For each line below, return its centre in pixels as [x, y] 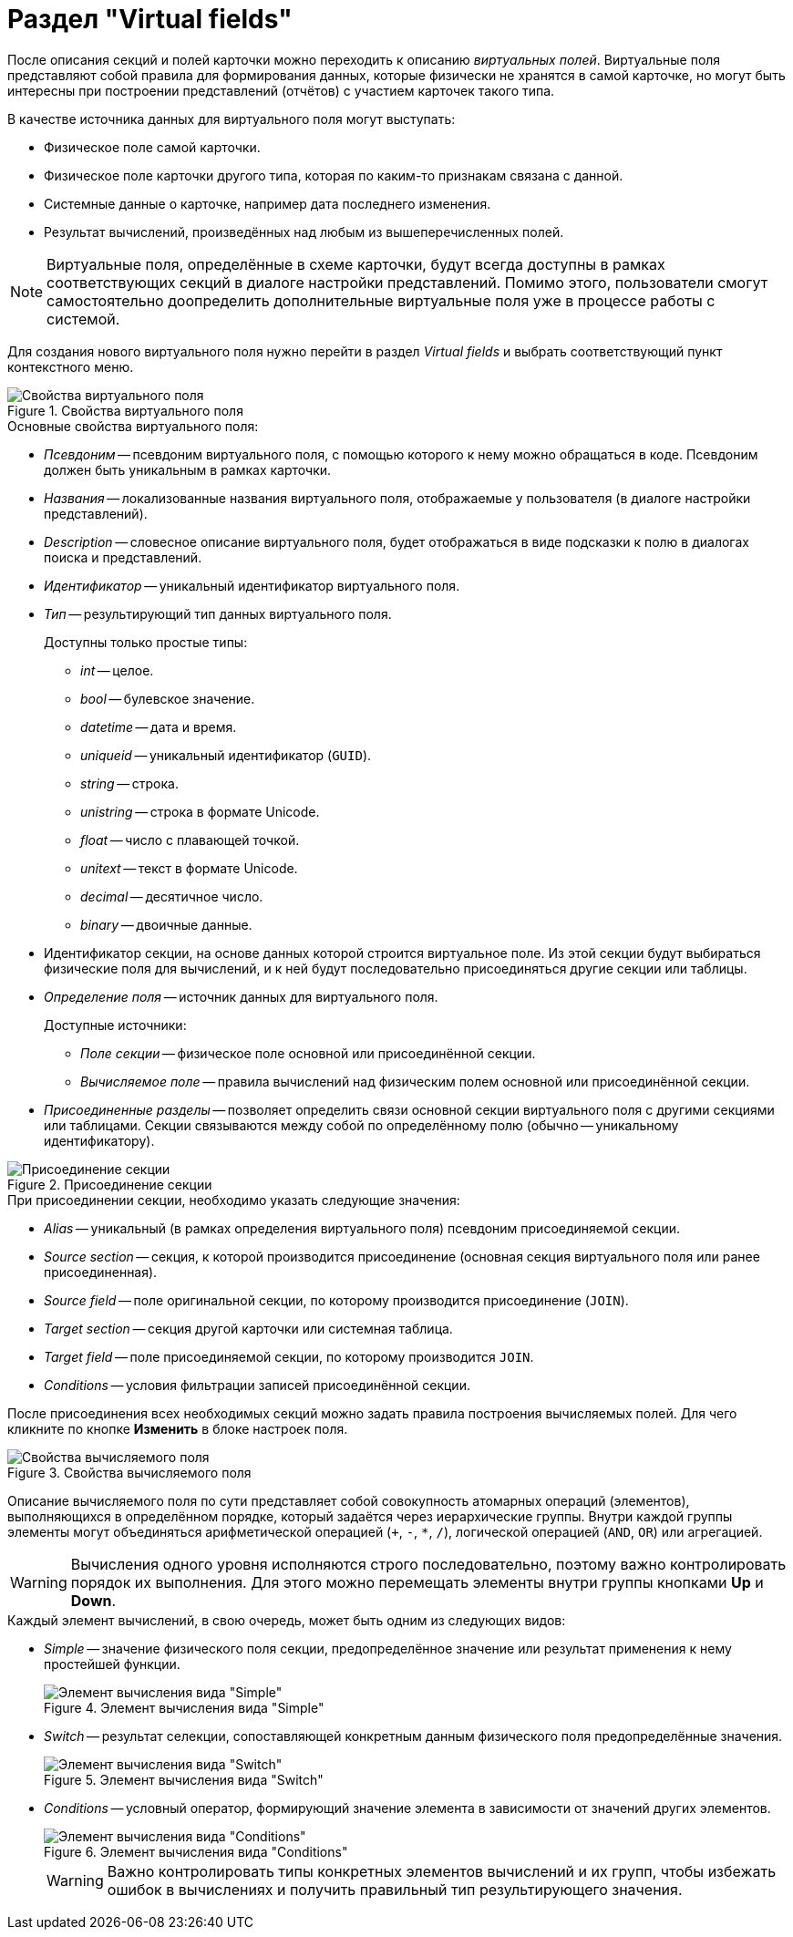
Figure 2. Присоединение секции [110, 1184]
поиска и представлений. [123, 557]
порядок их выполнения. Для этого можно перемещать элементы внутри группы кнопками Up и [417, 1582]
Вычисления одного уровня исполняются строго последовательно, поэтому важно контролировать [428, 1564]
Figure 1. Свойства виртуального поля [125, 410]
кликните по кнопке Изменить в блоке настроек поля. [178, 1428]
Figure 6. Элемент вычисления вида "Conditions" [196, 1851]
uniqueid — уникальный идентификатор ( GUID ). [226, 755]
